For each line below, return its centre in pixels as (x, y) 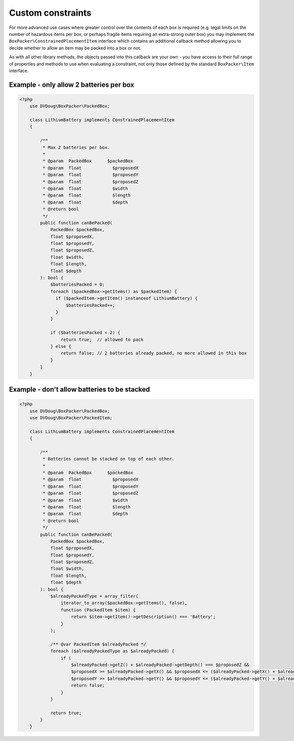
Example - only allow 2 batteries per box (72, 85)
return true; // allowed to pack (102, 339)
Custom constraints (50, 13)
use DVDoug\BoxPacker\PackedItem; (71, 418)
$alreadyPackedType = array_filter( (94, 596)
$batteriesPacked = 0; (77, 285)
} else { (61, 346)
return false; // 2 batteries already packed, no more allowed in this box (154, 353)
